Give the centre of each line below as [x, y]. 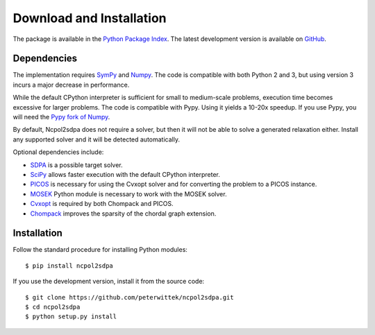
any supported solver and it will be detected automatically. [97, 139]
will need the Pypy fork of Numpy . [61, 117]
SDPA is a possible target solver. [76, 165]
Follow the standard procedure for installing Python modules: [100, 250]
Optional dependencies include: [58, 152]
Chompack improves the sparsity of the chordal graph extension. [123, 213]
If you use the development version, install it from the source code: [109, 282]
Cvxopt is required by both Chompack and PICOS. [102, 204]
